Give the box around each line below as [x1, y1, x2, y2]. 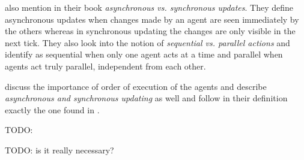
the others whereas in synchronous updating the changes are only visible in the [5, 25, 296, 37]
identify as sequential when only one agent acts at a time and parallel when [5, 48, 283, 61]
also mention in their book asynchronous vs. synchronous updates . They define [5, 1, 294, 13]
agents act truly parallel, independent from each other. [5, 59, 206, 72]
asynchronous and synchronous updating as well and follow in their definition [5, 92, 288, 104]
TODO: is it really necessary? [5, 143, 114, 156]
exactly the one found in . [5, 103, 100, 116]
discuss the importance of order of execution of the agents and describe [5, 80, 267, 92]
